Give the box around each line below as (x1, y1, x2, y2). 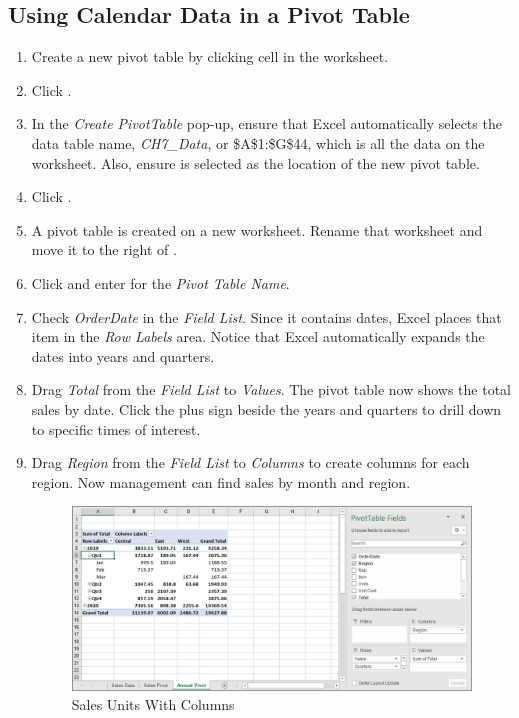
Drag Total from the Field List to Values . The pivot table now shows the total (31, 379, 512, 400)
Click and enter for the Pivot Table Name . (31, 272, 290, 293)
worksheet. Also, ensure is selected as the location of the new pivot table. (31, 152, 480, 173)
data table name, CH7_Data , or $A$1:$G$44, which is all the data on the (31, 132, 485, 153)
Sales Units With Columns (71, 694, 235, 715)
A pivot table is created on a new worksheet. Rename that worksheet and (31, 219, 483, 240)
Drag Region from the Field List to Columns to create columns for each (31, 452, 470, 473)
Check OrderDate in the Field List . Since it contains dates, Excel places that (31, 306, 502, 327)
